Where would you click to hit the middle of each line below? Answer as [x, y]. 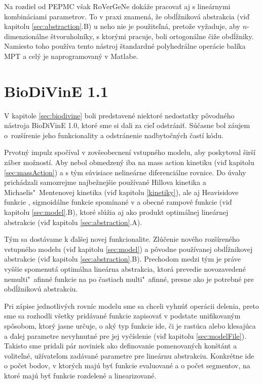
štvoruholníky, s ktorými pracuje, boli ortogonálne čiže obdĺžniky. [152, 36]
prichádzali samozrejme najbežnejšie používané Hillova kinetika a [105, 182]
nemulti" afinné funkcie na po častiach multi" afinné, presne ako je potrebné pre [129, 279]
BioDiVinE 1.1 [56, 91]
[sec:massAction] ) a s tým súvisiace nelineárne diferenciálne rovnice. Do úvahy [125, 172]
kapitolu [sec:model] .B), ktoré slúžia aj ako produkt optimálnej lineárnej [116, 212]
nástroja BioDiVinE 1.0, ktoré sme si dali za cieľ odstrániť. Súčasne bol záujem [127, 125]
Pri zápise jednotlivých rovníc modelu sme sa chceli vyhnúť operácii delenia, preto [132, 306]
